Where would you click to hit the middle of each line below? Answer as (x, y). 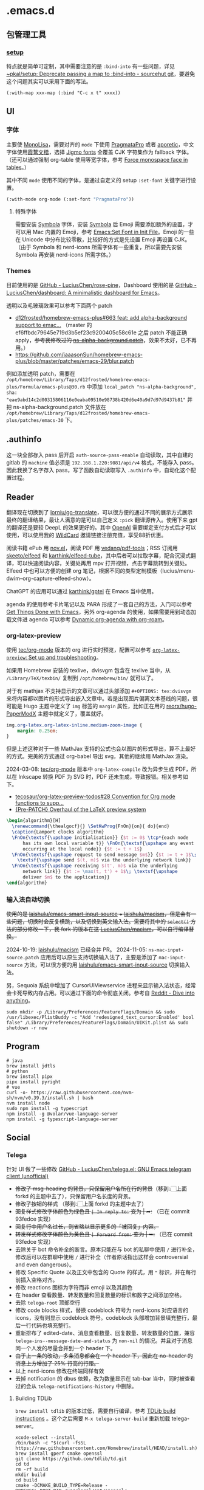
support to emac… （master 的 (53, 325)
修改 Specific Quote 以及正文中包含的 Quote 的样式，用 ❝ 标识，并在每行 (106, 1272)
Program (23, 1047)
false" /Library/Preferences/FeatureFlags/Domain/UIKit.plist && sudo (97, 1023)
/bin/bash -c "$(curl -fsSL (50, 1443)
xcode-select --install (45, 1437)
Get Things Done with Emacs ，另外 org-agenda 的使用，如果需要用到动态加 (101, 612)
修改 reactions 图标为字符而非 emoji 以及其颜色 (74, 1287)
